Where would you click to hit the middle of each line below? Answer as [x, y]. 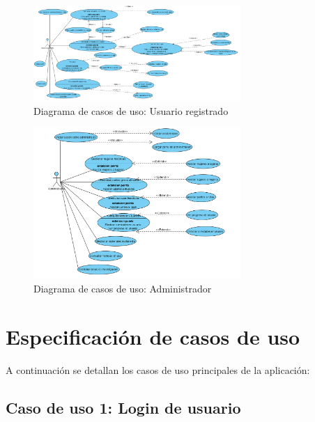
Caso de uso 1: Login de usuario [123, 407]
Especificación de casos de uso [153, 336]
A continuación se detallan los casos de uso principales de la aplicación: [158, 369]
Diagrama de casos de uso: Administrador [123, 288]
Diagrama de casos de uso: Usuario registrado [131, 110]
